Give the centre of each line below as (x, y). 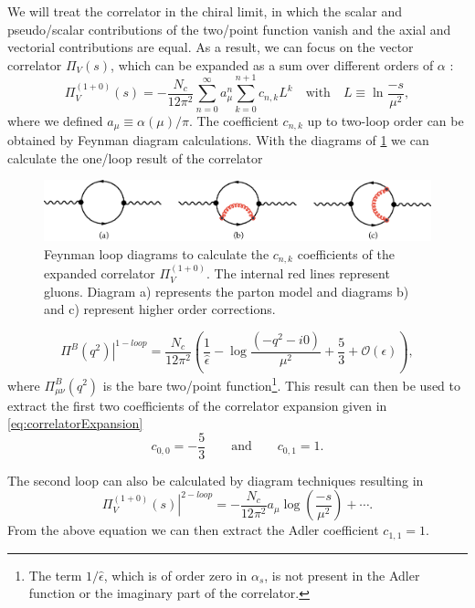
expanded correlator (100, 273)
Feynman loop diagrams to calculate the (157, 253)
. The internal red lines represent (298, 273)
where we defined (55, 120)
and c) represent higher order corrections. (160, 309)
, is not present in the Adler (342, 575)
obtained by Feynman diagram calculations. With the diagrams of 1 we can (218, 139)
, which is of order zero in (175, 575)
